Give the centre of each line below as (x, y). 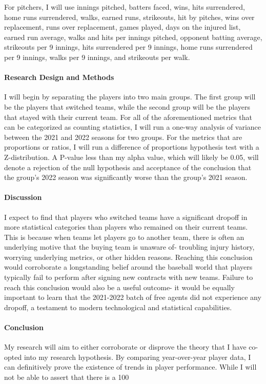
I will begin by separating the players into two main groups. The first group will (130, 97)
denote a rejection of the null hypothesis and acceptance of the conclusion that (128, 167)
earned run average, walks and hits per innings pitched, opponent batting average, (133, 37)
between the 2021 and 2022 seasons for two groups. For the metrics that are (123, 137)
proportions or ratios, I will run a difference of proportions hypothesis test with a (132, 147)
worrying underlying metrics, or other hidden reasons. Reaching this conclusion (128, 257)
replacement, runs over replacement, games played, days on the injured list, (122, 27)
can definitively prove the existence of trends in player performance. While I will (130, 367)
